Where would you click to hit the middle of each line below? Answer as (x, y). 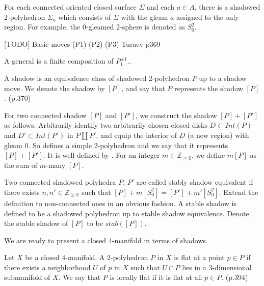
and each (161, 7)
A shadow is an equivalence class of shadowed (75, 78)
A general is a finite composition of (59, 61)
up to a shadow (223, 78)
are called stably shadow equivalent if (195, 182)
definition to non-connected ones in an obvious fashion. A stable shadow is (120, 203)
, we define (208, 155)
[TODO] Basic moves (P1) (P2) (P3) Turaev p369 (82, 44)
